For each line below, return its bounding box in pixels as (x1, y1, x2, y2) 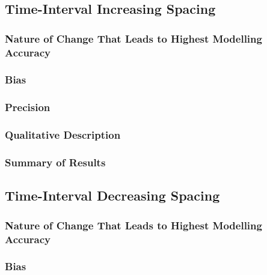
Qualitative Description (5, 127, 121, 142)
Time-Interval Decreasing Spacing (5, 186, 220, 205)
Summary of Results (5, 155, 106, 169)
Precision (5, 100, 51, 115)
